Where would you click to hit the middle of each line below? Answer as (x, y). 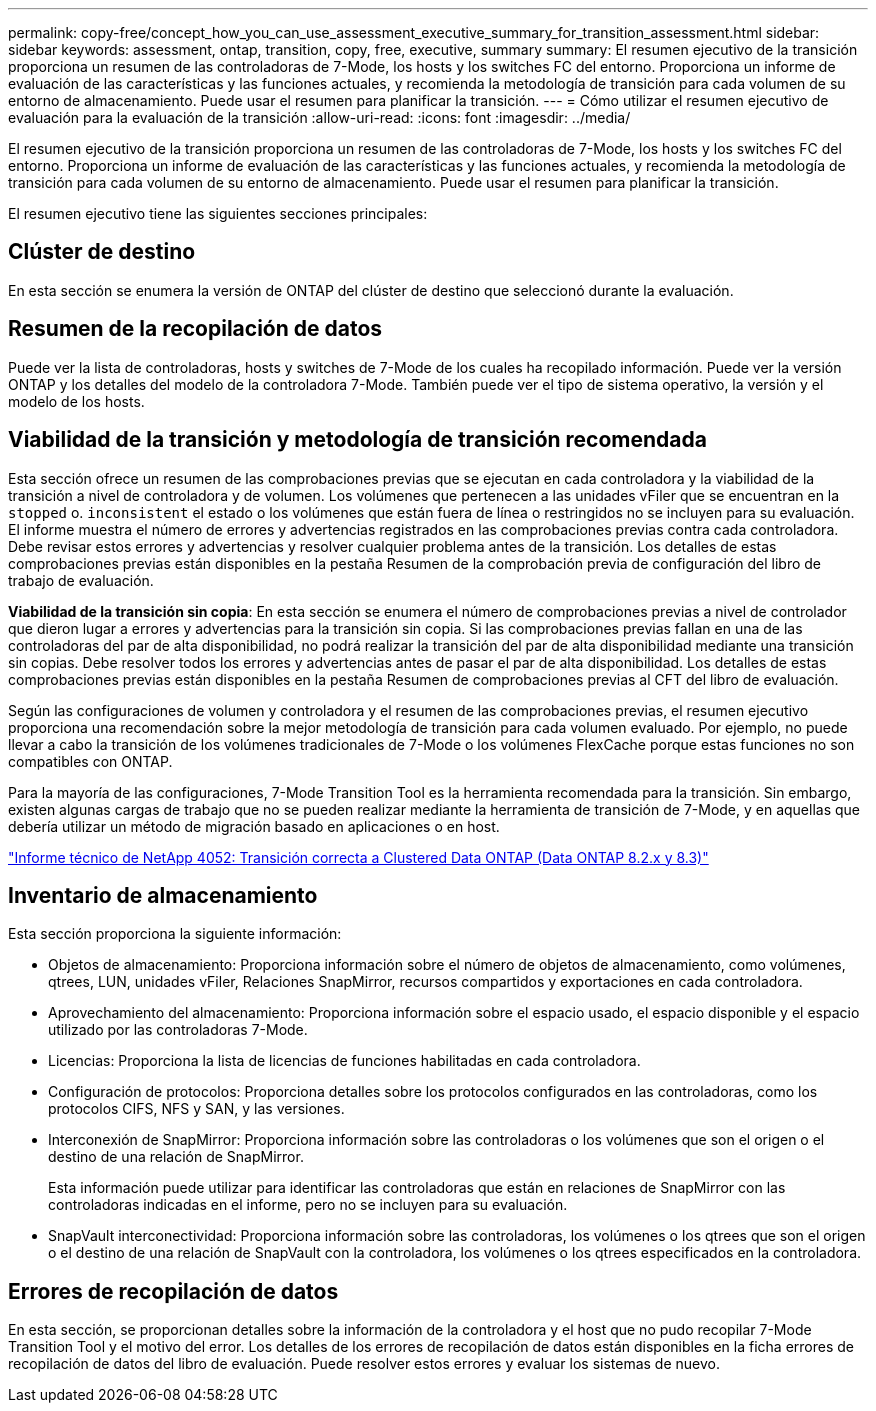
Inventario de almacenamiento (163, 895)
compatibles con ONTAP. (90, 761)
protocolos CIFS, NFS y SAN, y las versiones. (196, 1109)
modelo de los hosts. (76, 401)
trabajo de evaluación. (81, 580)
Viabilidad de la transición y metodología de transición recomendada (357, 440)
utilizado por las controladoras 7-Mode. (178, 1030)
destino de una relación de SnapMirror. (176, 1157)
